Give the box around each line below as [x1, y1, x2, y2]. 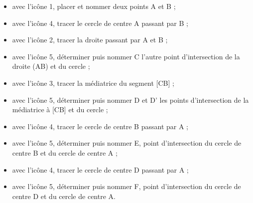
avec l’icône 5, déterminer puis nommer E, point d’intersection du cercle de [12, 138, 242, 148]
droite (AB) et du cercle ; [12, 61, 90, 71]
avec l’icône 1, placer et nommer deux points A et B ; [12, 1, 176, 11]
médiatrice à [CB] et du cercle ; [12, 104, 108, 115]
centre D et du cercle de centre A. [12, 191, 116, 201]
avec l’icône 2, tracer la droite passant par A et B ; [12, 34, 168, 45]
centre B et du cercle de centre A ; [12, 147, 118, 158]
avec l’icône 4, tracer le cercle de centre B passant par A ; [12, 121, 188, 131]
